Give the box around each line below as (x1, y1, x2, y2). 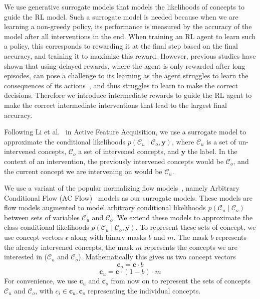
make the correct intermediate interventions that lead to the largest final (4, 99, 227, 110)
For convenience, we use (4, 275, 77, 286)
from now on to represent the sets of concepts (111, 275, 251, 286)
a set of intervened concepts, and (78, 146, 179, 157)
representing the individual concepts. (88, 285, 201, 295)
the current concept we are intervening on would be (4, 166, 162, 176)
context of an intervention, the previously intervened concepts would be (4, 156, 224, 166)
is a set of (206, 136, 236, 146)
